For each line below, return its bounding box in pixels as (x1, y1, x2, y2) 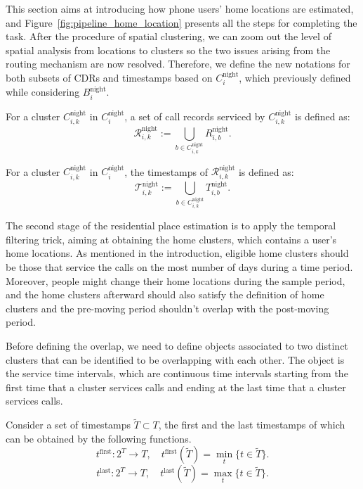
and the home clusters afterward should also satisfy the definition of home (6, 287, 324, 302)
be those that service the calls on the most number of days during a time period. (6, 260, 353, 274)
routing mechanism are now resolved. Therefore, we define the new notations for (6, 56, 350, 71)
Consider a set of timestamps (6, 417, 131, 432)
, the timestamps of (124, 164, 209, 179)
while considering (6, 84, 80, 99)
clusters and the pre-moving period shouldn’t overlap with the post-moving (6, 300, 329, 315)
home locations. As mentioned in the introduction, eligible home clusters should (6, 246, 349, 260)
